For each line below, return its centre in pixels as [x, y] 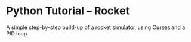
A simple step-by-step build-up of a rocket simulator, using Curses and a [96, 27]
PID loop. [17, 33]
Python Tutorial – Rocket [68, 11]
